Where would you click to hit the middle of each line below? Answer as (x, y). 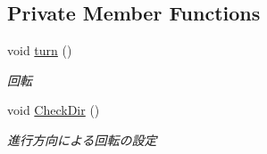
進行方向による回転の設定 (82, 139)
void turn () (40, 50)
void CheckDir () (54, 110)
